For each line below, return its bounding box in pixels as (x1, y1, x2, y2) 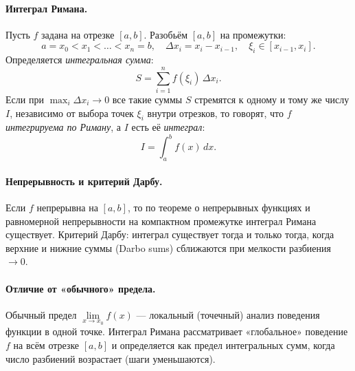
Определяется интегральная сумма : (5, 52, 154, 67)
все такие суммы (112, 92, 183, 106)
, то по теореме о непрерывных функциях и (127, 200, 310, 214)
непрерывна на (36, 200, 98, 214)
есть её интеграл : (131, 120, 205, 134)
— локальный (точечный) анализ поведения (136, 307, 320, 321)
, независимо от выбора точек (10, 105, 134, 120)
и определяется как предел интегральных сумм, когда (111, 337, 335, 352)
